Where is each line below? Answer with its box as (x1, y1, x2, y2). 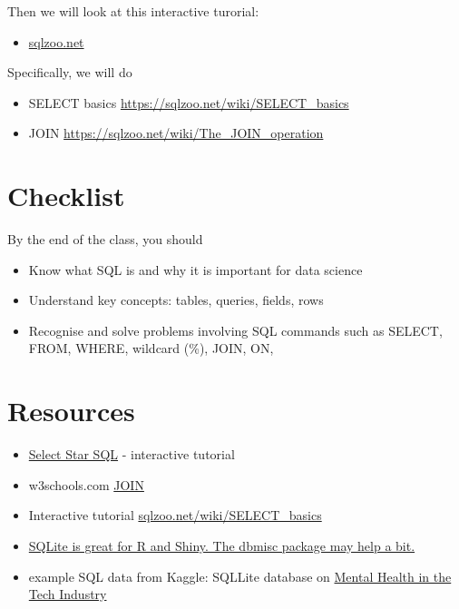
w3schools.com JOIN (28, 475, 144, 494)
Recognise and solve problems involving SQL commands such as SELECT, (28, 320, 443, 339)
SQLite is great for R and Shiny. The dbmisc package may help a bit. (28, 535, 415, 555)
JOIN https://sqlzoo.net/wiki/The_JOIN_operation (28, 123, 324, 142)
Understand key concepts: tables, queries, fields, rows (28, 290, 324, 309)
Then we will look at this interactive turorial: (7, 2, 259, 20)
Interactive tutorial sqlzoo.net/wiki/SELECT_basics (28, 506, 322, 525)
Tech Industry (28, 584, 107, 604)
